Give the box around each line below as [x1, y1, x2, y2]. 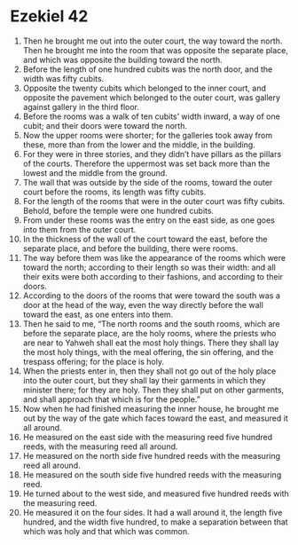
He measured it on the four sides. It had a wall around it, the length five [22, 507, 283, 517]
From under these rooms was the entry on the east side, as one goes [22, 215, 276, 225]
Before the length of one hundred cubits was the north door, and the [22, 64, 273, 75]
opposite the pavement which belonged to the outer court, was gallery [22, 91, 281, 103]
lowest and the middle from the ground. [22, 167, 168, 178]
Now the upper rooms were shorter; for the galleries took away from [22, 130, 273, 140]
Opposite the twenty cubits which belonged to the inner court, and [22, 83, 267, 93]
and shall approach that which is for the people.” [22, 393, 200, 405]
